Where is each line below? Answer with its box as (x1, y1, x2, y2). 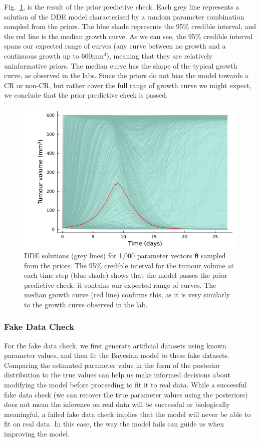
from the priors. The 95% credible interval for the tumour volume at (24, 260, 234, 270)
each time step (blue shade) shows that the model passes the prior (24, 270, 227, 280)
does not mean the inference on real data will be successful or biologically (4, 399, 230, 409)
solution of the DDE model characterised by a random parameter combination (4, 11, 244, 22)
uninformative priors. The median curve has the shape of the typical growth (4, 60, 237, 71)
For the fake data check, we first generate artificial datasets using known (4, 340, 226, 350)
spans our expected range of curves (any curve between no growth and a (4, 41, 226, 51)
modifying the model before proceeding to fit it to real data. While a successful (4, 379, 247, 390)
